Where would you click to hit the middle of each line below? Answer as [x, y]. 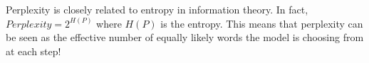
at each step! [33, 51]
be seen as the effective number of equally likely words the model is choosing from [185, 37]
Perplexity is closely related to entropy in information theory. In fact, [157, 9]
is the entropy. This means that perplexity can [262, 23]
